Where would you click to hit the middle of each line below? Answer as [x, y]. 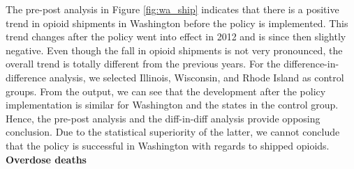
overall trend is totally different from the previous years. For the [143, 64]
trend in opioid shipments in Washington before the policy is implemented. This [177, 23]
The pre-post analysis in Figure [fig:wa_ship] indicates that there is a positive [172, 9]
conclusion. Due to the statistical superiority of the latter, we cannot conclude [173, 132]
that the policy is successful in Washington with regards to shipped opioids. [168, 145]
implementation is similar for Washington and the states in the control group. [172, 105]
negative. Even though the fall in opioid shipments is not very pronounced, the [174, 50]
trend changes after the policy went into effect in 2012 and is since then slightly [176, 37]
